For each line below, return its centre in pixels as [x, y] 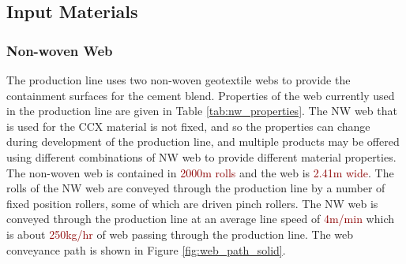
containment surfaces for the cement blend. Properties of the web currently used [201, 95]
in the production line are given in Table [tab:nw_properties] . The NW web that [202, 111]
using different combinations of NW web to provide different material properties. [201, 156]
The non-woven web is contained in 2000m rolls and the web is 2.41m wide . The [200, 172]
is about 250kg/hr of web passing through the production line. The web [180, 234]
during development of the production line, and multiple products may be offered [203, 141]
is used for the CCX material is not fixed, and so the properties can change [188, 126]
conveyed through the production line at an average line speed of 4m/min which [200, 219]
